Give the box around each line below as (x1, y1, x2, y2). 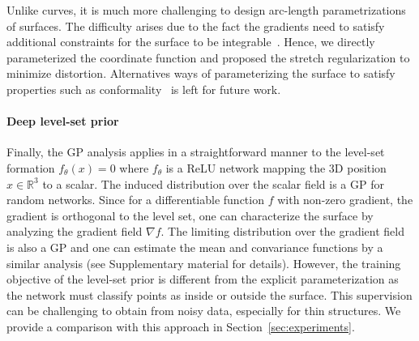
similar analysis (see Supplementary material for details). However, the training (6, 254, 401, 271)
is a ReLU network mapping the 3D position (165, 159, 387, 176)
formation (6, 159, 55, 176)
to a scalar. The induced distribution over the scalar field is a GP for (42, 175, 384, 192)
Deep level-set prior (6, 113, 119, 130)
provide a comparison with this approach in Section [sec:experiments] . (6, 318, 355, 335)
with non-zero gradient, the (277, 191, 413, 208)
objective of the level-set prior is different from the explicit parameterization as (6, 271, 399, 288)
